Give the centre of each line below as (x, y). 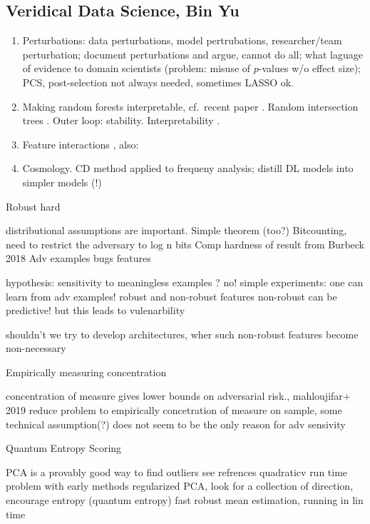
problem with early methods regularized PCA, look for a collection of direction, (180, 486)
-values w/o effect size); (310, 68)
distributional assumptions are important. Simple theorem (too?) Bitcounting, (176, 230)
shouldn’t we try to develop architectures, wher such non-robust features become (182, 334)
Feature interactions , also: (81, 144)
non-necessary (36, 348)
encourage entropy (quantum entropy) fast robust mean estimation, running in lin (185, 500)
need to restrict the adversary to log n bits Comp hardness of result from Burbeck (185, 244)
